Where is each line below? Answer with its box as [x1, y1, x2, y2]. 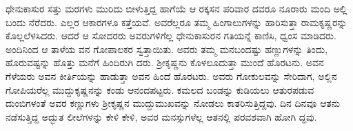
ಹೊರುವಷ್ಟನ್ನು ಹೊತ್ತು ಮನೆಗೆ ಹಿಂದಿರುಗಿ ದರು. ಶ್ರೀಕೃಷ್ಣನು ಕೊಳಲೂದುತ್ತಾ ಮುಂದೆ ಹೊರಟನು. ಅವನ [6, 55, 324, 70]
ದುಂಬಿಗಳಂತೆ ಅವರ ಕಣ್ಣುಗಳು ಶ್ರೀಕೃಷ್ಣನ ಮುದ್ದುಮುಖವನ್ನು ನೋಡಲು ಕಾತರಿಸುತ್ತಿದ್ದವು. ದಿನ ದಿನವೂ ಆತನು [6, 96, 341, 110]
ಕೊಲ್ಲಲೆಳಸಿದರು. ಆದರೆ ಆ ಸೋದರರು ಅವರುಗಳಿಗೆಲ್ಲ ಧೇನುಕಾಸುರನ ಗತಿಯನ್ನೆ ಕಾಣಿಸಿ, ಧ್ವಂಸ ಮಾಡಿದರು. [6, 28, 336, 43]
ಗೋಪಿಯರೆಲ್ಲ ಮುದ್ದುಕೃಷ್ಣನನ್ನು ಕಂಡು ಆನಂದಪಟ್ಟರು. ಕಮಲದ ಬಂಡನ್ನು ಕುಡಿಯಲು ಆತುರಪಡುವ [6, 82, 314, 97]
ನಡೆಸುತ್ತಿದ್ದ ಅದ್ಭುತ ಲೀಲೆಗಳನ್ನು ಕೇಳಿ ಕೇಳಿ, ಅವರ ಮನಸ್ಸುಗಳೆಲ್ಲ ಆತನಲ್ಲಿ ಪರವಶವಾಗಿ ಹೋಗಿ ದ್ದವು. [6, 109, 317, 123]
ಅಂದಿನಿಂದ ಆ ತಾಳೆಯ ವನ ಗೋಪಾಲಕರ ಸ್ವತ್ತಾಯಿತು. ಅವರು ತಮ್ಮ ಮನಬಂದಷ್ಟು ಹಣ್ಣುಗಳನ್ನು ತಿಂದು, [6, 41, 328, 56]
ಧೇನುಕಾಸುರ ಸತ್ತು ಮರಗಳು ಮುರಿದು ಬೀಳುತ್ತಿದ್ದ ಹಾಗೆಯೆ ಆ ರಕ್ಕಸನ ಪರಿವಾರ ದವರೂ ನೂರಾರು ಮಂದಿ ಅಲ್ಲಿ [6, 1, 347, 15]
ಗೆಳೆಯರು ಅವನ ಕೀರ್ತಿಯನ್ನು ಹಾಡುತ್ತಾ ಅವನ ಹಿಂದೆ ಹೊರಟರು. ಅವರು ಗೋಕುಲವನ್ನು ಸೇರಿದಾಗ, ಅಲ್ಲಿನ [6, 68, 337, 83]
